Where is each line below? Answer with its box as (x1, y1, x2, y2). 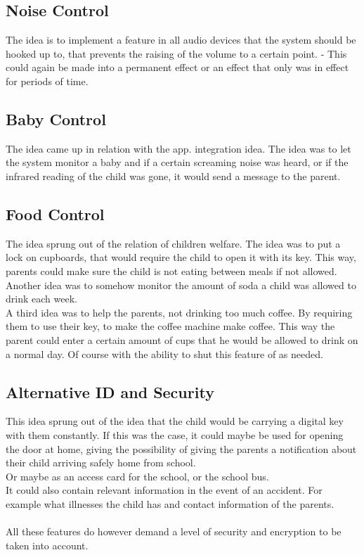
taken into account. (6, 537, 89, 552)
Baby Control (6, 108, 106, 129)
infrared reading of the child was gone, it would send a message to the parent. (6, 168, 341, 183)
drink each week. (6, 291, 77, 306)
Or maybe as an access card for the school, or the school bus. (6, 468, 269, 483)
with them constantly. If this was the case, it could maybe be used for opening (6, 427, 344, 442)
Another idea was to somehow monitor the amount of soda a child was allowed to (6, 277, 356, 292)
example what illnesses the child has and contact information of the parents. (6, 496, 334, 511)
